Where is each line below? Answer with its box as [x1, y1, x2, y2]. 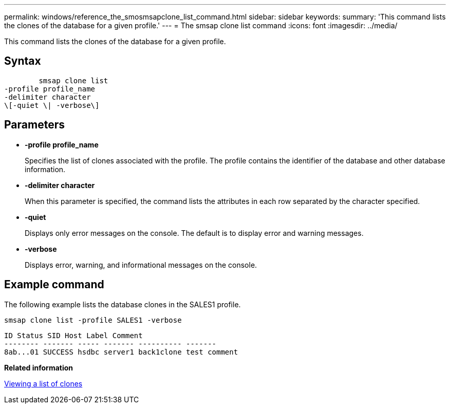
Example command [4, 278, 104, 291]
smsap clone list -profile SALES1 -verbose [4, 316, 182, 324]
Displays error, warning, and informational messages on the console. [25, 260, 257, 269]
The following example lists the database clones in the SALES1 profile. [4, 300, 241, 309]
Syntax [4, 54, 41, 68]
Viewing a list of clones [4, 379, 83, 388]
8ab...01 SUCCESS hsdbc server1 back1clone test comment [4, 347, 238, 356]
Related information [4, 363, 73, 372]
